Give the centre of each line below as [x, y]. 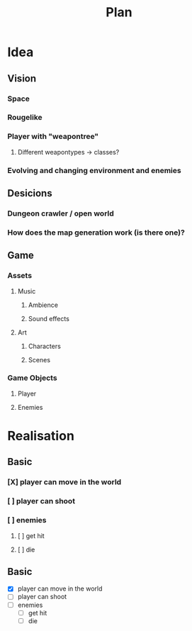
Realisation [41, 436]
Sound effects [49, 318]
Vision [22, 78]
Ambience [43, 305]
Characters [45, 346]
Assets [20, 276]
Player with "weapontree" [53, 137]
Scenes [39, 359]
